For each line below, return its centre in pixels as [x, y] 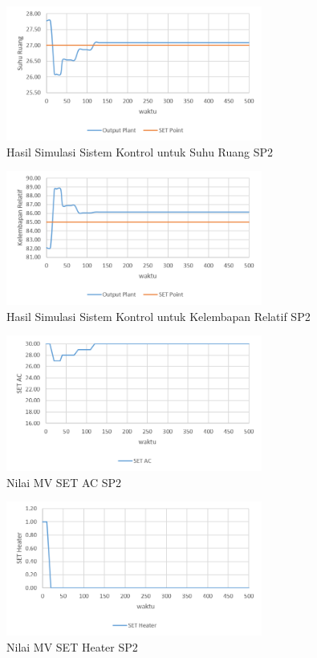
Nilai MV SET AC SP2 [64, 482]
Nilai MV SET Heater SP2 [72, 647]
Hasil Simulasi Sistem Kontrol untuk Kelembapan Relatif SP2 [158, 316]
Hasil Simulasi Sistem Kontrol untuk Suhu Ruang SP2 [140, 151]
